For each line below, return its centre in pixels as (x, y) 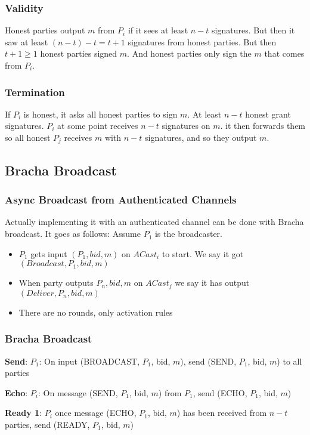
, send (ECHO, (220, 392)
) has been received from (222, 413)
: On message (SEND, (78, 392)
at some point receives (98, 126)
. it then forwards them (263, 126)
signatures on (186, 126)
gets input (49, 253)
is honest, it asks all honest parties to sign (100, 114)
